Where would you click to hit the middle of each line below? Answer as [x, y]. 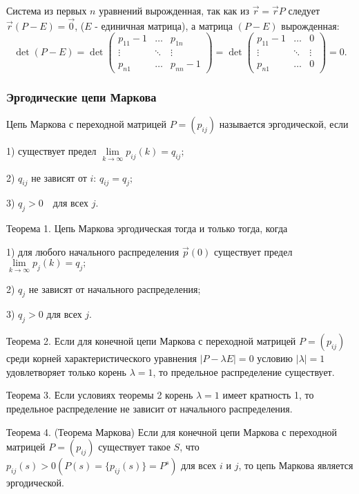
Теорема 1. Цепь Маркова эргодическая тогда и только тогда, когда [147, 228]
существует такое [134, 447]
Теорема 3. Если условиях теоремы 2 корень [100, 395]
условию [275, 358]
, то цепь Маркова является [296, 465]
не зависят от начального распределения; [115, 288]
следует [304, 10]
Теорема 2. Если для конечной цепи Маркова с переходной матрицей [151, 341]
